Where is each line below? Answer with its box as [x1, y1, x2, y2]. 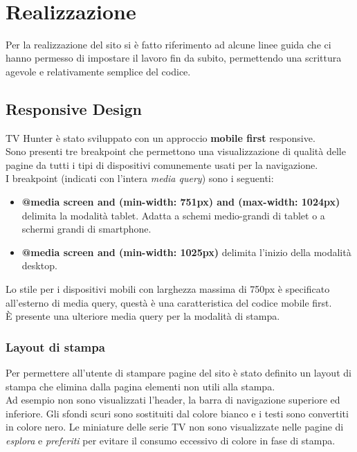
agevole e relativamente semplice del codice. [6, 64, 191, 78]
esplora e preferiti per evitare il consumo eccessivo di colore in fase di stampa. [6, 433, 336, 448]
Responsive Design [6, 98, 143, 119]
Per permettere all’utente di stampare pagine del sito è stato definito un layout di [6, 365, 351, 380]
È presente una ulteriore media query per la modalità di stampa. [6, 309, 280, 323]
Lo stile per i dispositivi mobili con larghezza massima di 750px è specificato [6, 282, 330, 296]
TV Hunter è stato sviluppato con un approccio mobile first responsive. [6, 130, 315, 145]
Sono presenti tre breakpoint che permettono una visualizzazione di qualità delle [6, 144, 346, 159]
